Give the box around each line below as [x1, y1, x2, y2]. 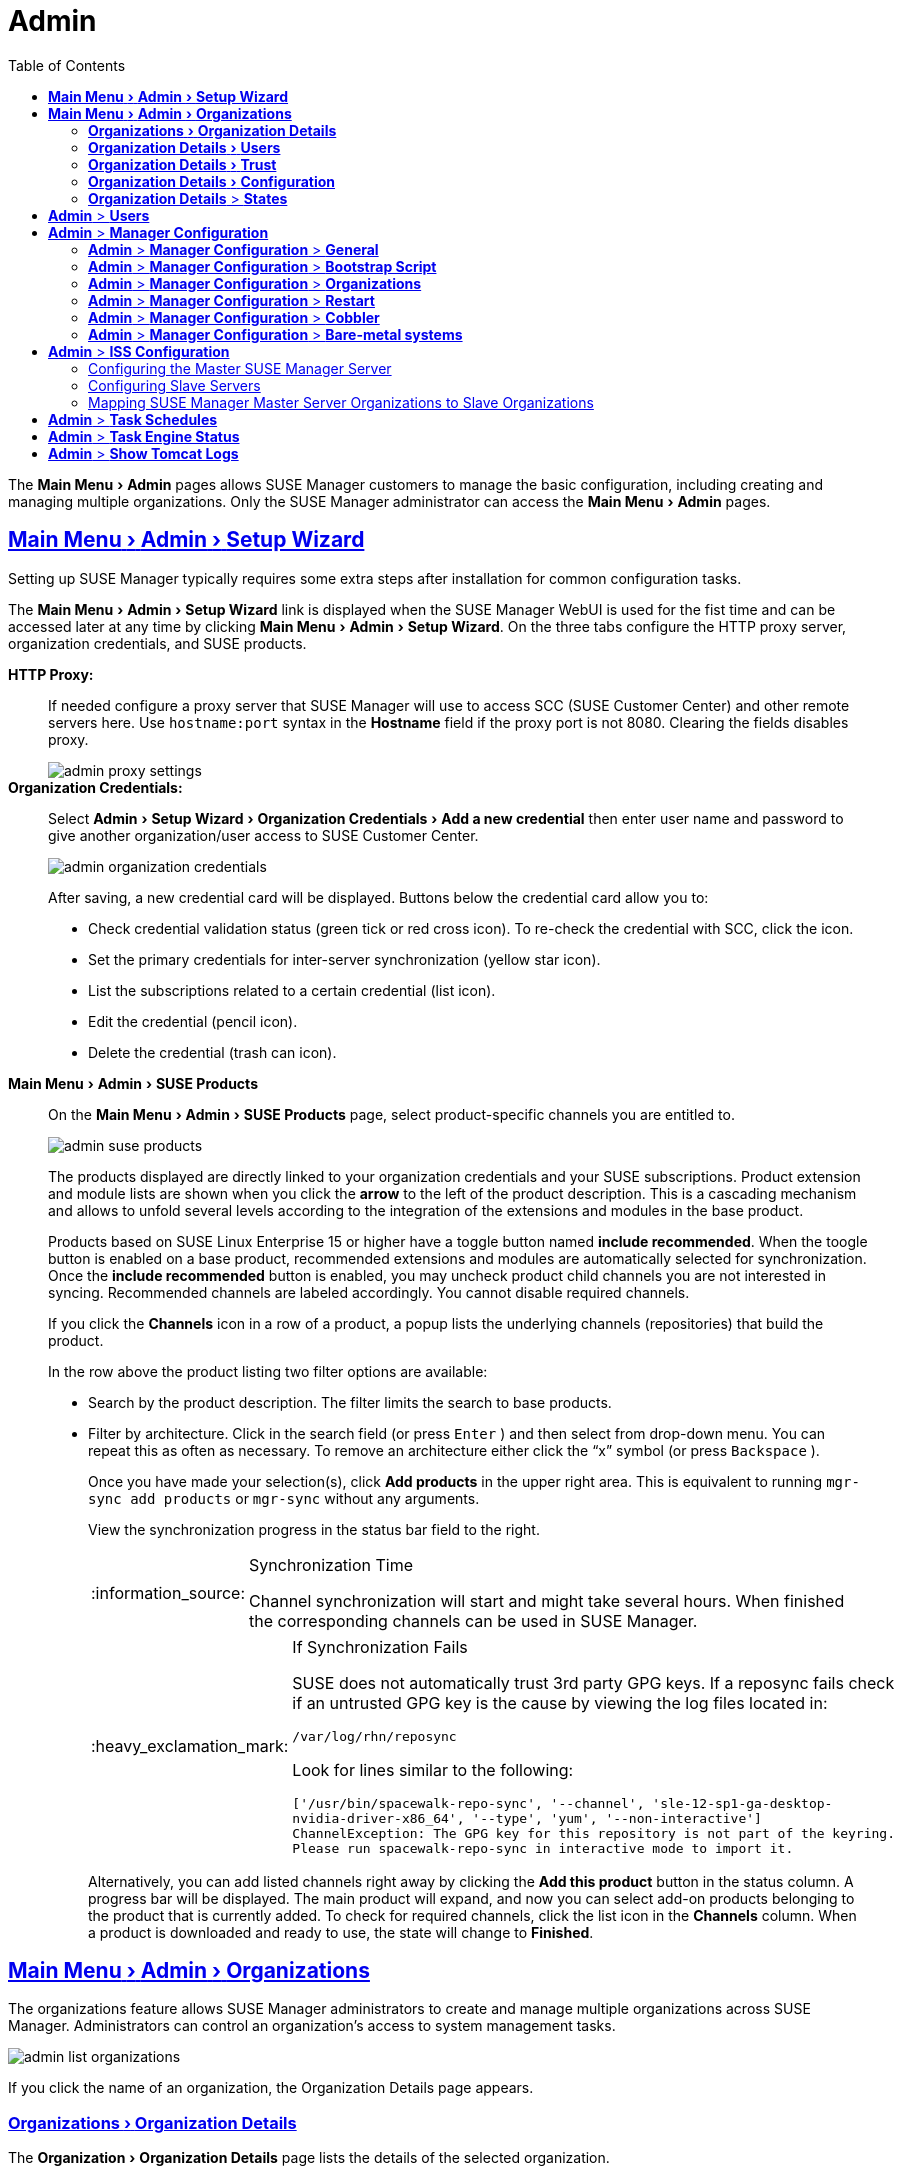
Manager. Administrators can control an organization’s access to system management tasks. [8, 2017, 616, 2035]
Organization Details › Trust [88, 155, 277, 173]
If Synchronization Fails [292, 1636, 468, 1657]
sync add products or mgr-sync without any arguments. [88, 1489, 480, 1507]
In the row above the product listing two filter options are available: [48, 1362, 488, 1380]
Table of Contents [8, 56, 126, 74]
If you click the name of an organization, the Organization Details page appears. [8, 2079, 534, 2097]
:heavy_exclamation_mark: [91, 1736, 289, 1757]
